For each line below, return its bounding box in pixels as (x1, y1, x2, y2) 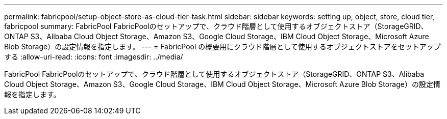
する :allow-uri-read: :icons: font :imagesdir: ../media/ (4, 52, 183, 61)
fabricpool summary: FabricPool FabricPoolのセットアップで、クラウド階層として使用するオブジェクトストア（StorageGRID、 (4, 22, 428, 31)
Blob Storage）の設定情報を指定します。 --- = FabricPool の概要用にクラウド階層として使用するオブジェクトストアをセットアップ (4, 42, 441, 51)
